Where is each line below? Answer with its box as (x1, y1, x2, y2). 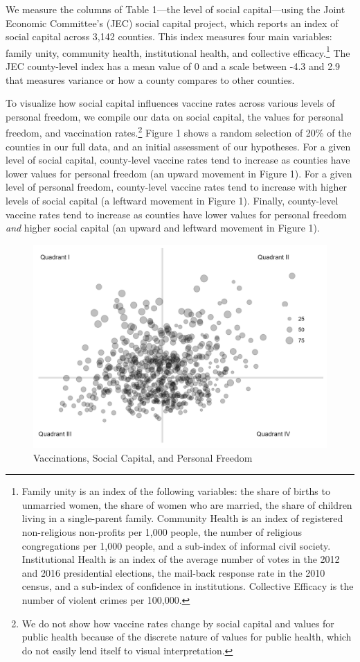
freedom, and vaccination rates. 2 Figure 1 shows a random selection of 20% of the (6, 123, 352, 140)
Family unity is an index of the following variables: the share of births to (21, 484, 330, 498)
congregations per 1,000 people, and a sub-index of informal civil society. (21, 538, 331, 552)
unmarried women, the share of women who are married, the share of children (21, 497, 352, 512)
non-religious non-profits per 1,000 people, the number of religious (21, 524, 302, 539)
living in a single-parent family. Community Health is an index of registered (21, 511, 343, 525)
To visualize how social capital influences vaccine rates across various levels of (6, 96, 335, 110)
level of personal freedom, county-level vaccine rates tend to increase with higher (6, 180, 348, 194)
